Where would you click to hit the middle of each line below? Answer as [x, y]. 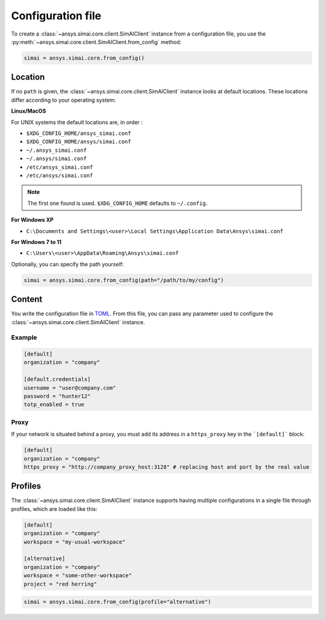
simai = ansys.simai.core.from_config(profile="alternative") [117, 602]
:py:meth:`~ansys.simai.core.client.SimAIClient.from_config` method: [96, 42]
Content [27, 299]
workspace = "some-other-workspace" [78, 576]
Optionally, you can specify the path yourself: [67, 264]
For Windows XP [32, 220]
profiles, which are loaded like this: [54, 509]
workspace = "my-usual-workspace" [75, 542]
